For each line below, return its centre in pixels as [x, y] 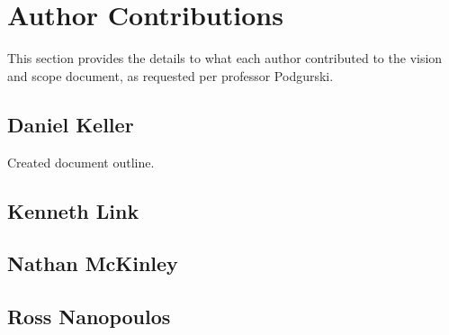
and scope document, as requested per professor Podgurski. [171, 75]
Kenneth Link [73, 210]
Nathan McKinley [93, 263]
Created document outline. [81, 162]
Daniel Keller [71, 124]
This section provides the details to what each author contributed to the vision [225, 58]
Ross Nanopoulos [89, 317]
